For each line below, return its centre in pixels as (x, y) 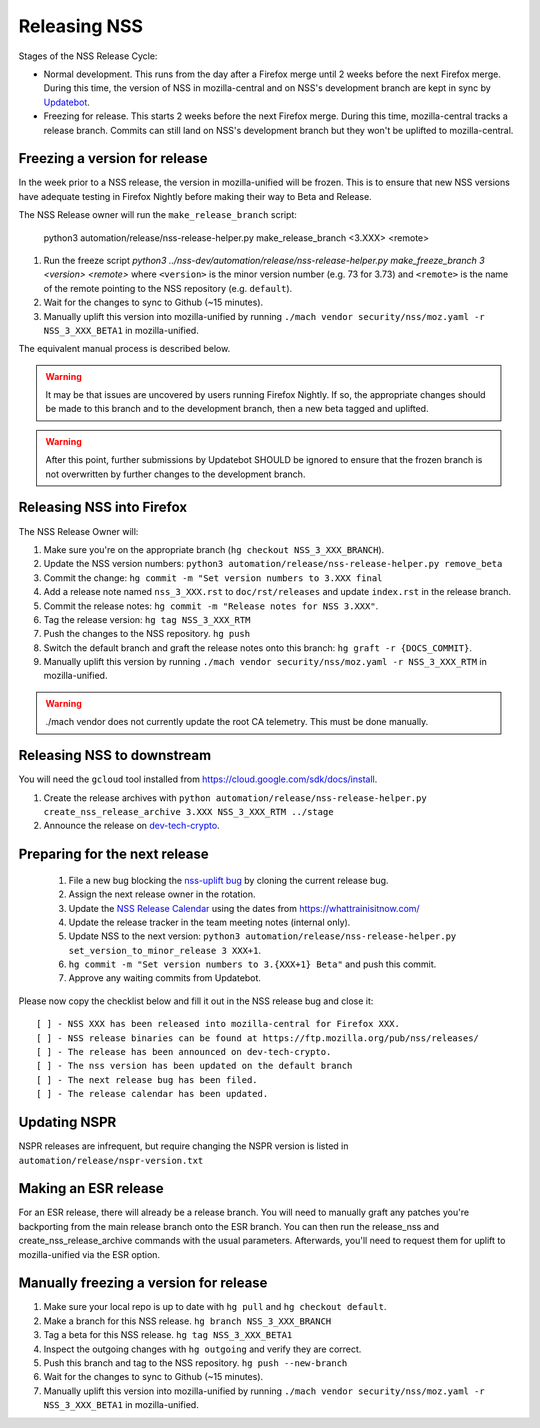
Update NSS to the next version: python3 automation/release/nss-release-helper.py (262, 936)
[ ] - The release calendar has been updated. (152, 1094)
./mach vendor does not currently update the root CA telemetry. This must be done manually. (237, 722)
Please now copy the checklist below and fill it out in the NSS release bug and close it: (196, 1001)
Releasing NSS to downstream (115, 755)
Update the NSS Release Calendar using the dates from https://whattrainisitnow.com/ (244, 908)
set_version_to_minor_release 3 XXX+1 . (165, 950)
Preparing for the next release (113, 854)
